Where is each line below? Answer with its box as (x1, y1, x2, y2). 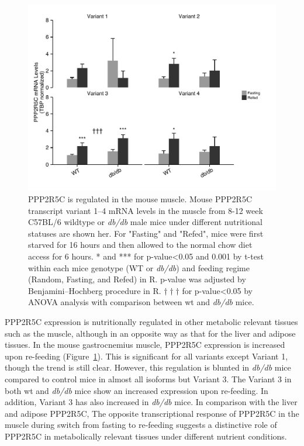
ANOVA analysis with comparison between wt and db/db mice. (28, 296, 254, 308)
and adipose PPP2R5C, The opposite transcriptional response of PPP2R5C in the (5, 407, 299, 419)
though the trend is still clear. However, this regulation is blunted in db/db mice (5, 361, 291, 374)
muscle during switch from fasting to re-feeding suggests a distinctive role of (5, 419, 277, 431)
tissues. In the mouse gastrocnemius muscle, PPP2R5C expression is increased (5, 338, 285, 351)
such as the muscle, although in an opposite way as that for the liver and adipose (5, 327, 296, 339)
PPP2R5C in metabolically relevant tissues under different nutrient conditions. (5, 430, 287, 442)
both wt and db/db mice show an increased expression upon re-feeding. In (5, 384, 268, 396)
